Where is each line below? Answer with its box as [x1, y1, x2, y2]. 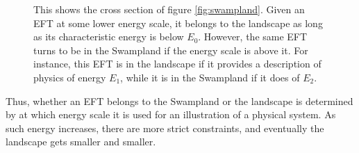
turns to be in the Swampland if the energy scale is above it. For [33, 42, 308, 57]
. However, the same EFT [198, 29, 308, 44]
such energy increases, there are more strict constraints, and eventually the [6, 120, 324, 135]
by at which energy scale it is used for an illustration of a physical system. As [6, 107, 336, 122]
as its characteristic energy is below [33, 29, 184, 44]
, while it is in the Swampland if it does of [120, 70, 300, 84]
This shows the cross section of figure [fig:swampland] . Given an [33, 2, 305, 16]
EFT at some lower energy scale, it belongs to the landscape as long [33, 15, 323, 30]
